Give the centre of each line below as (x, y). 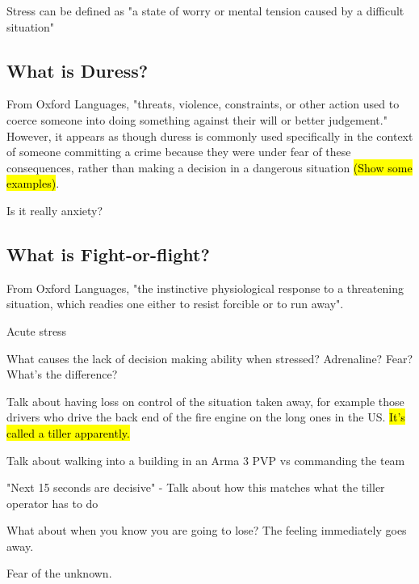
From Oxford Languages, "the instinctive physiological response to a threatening (205, 288)
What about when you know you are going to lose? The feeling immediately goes (207, 530)
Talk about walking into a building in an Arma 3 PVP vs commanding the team (206, 460)
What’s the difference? (62, 374)
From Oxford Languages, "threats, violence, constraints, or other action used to (203, 104)
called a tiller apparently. (68, 432)
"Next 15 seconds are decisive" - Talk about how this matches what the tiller (196, 487)
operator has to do (52, 503)
